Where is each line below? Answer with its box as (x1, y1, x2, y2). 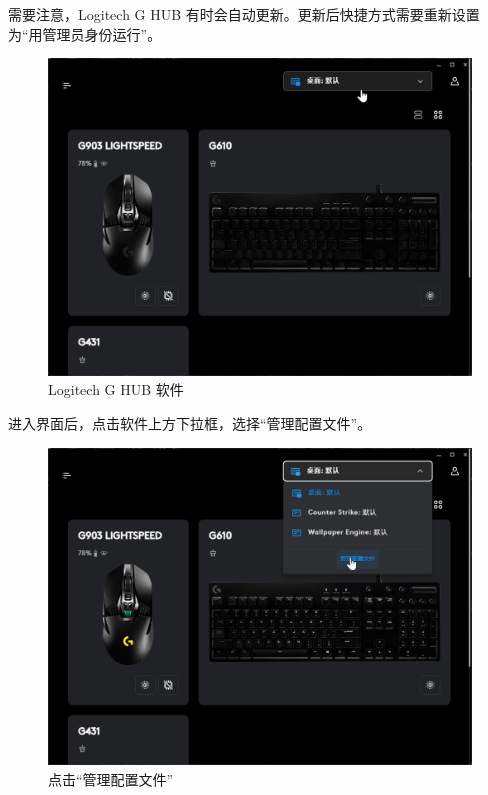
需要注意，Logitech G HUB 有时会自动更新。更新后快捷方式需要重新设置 (8, 4, 480, 24)
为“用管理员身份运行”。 (8, 23, 162, 44)
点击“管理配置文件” (48, 768, 174, 789)
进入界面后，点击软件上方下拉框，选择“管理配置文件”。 (8, 412, 372, 433)
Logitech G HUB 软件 (48, 379, 184, 400)
